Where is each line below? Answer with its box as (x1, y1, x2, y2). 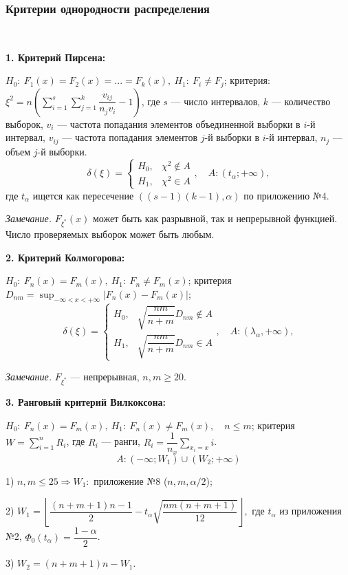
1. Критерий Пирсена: (6, 50, 106, 64)
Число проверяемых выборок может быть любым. (6, 227, 215, 241)
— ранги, (101, 434, 140, 448)
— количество (271, 94, 331, 108)
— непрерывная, (70, 369, 140, 384)
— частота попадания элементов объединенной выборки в (57, 116, 301, 131)
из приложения (279, 503, 342, 518)
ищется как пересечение (32, 188, 134, 202)
